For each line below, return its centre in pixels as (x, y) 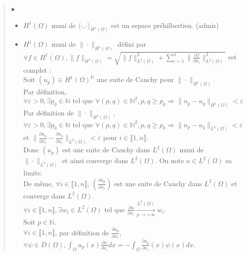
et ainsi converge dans (95, 160)
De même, (38, 183)
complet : (37, 70)
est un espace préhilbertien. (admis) (165, 25)
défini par (132, 44)
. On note (170, 160)
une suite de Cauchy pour (135, 79)
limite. (33, 172)
